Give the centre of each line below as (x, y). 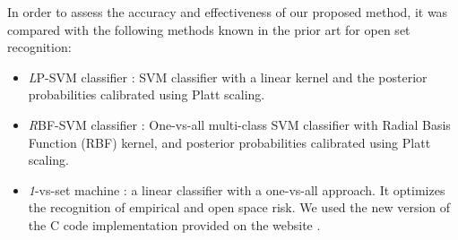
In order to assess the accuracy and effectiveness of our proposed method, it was (228, 12)
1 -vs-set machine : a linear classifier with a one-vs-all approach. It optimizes (237, 189)
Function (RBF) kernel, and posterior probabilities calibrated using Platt (229, 142)
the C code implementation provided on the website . (174, 224)
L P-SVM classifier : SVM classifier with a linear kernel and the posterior (228, 77)
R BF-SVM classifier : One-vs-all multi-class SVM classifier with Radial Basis (239, 124)
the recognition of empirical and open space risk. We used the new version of (239, 207)
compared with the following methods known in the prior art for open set (209, 29)
